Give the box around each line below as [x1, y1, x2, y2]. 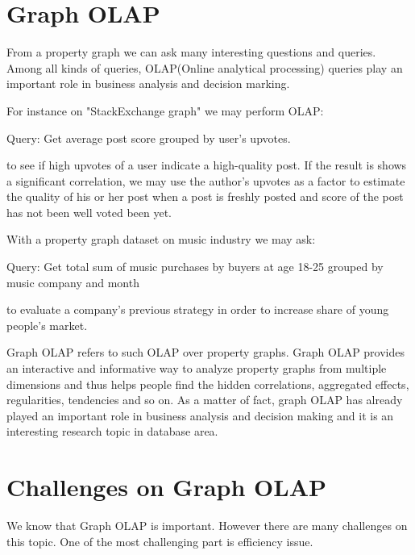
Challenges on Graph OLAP [6, 470, 326, 503]
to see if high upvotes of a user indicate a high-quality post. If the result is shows [6, 156, 407, 173]
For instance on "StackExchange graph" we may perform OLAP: [6, 102, 324, 119]
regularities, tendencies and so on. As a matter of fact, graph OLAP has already [6, 391, 403, 408]
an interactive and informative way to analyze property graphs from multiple [6, 360, 387, 377]
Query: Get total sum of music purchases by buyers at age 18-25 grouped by [6, 258, 384, 275]
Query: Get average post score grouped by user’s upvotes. [6, 129, 291, 146]
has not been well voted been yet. [6, 203, 172, 220]
